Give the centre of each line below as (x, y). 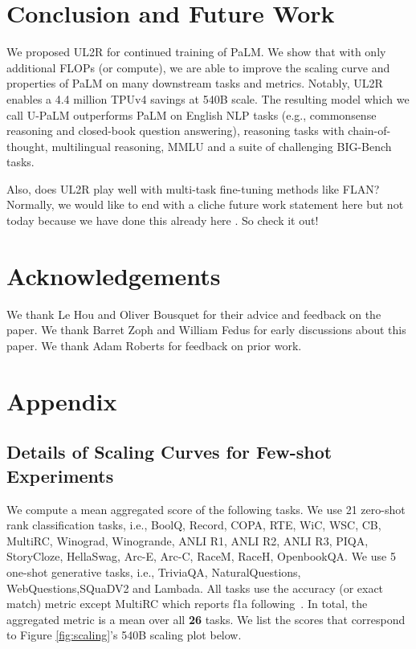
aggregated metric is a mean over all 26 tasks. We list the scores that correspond (206, 619)
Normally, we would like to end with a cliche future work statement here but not (205, 204)
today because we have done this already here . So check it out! (163, 220)
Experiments (60, 475)
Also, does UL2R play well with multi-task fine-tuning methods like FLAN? (193, 188)
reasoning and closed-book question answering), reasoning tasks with (175, 131)
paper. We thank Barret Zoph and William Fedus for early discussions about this (206, 330)
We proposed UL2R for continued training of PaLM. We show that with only (196, 52)
